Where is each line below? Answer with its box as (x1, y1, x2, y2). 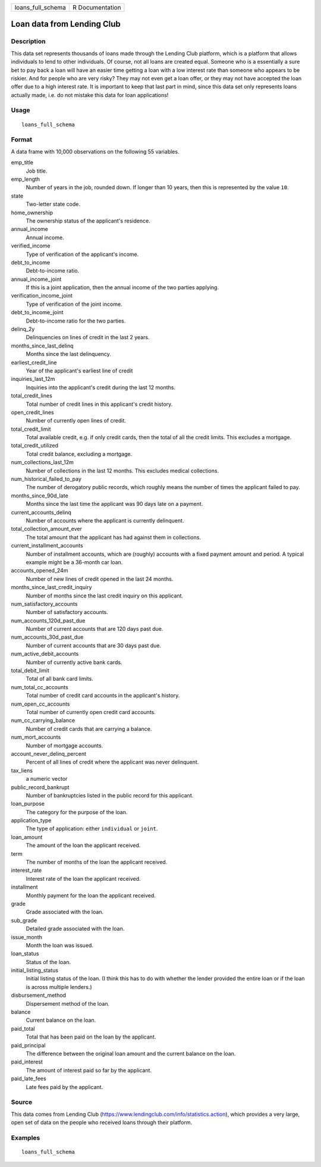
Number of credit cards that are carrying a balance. (26, 725, 152, 732)
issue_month (11, 933, 43, 940)
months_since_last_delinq (11, 342, 74, 349)
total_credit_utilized (11, 442, 59, 449)
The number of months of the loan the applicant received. (26, 859, 168, 866)
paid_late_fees (11, 1075, 47, 1082)
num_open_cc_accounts (11, 700, 70, 708)
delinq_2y (11, 326, 35, 333)
